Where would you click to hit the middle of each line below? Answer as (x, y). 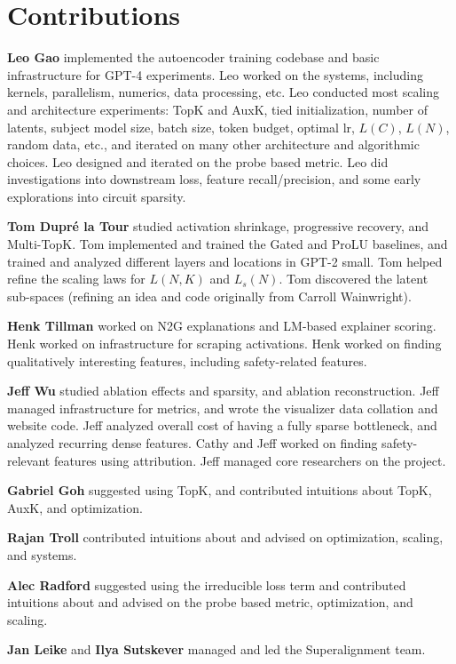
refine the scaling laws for (76, 279)
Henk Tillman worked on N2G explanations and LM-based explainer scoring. (222, 326)
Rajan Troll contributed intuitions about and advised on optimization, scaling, (225, 537)
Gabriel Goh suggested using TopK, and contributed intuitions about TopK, (220, 490)
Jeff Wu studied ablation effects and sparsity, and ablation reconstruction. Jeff (223, 391)
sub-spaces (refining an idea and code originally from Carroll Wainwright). (209, 296)
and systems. (42, 554)
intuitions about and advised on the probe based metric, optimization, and (210, 602)
